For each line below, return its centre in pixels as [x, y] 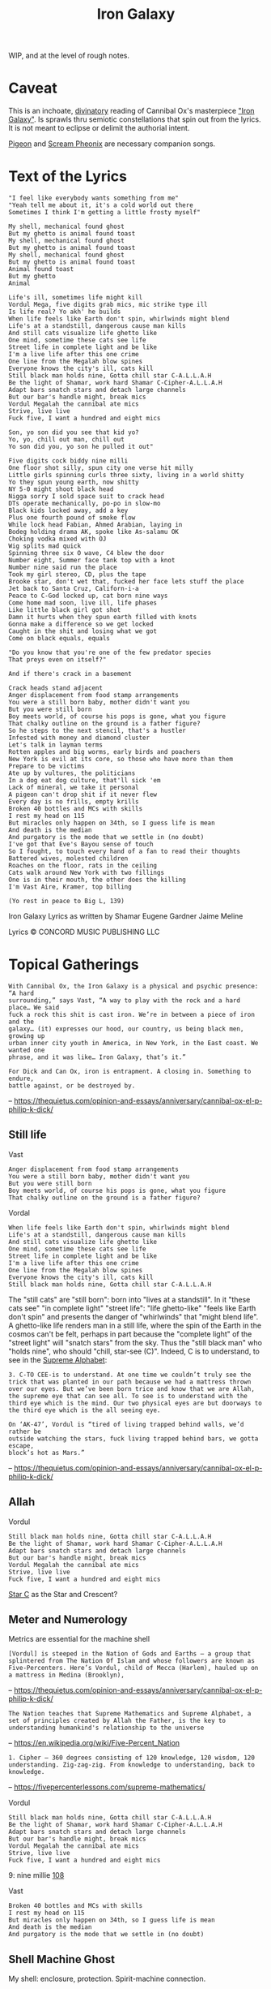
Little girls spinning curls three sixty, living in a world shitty [126, 476]
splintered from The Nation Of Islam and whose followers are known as [131, 1661]
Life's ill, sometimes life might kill [76, 298]
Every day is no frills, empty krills [74, 802]
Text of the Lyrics [68, 177]
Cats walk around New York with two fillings [86, 873]
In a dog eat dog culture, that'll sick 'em [85, 781]
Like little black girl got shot [65, 610]
